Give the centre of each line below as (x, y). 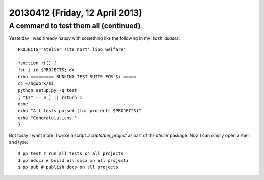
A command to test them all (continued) (75, 26)
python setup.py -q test (47, 90)
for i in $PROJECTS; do (46, 70)
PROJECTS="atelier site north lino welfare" (72, 49)
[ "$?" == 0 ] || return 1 (50, 97)
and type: (19, 142)
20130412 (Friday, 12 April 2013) (76, 13)
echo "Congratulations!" (47, 118)
